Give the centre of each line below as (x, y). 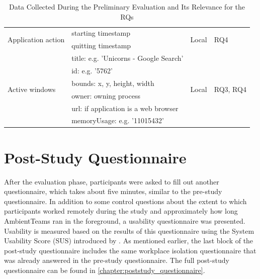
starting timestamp (101, 33)
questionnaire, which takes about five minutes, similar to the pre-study (113, 191)
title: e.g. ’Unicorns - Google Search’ (127, 58)
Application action (36, 39)
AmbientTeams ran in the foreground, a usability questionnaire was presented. (125, 220)
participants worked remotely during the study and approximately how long (121, 211)
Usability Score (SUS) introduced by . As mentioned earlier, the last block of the (129, 241)
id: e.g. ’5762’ (92, 70)
